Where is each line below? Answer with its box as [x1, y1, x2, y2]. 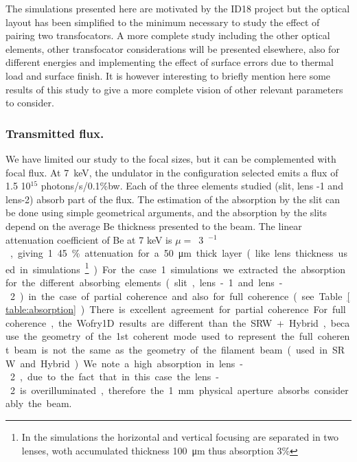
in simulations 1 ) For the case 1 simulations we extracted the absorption [19, 259, 346, 276]
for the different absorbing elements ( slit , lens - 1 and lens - [5, 275, 283, 289]
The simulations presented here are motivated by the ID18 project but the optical [5, 1, 350, 15]
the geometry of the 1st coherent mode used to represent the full [23, 329, 313, 343]
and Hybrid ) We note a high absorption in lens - [20, 356, 244, 370]
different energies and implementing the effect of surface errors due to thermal [5, 55, 334, 69]
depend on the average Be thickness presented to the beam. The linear [5, 218, 302, 233]
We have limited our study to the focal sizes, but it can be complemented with [5, 151, 336, 165]
